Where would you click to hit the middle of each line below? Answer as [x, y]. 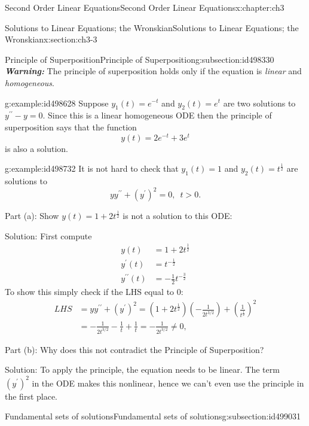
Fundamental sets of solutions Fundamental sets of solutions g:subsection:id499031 [153, 416]
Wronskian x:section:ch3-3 [51, 39]
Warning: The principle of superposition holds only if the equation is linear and [153, 71]
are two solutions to [259, 103]
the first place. [31, 396]
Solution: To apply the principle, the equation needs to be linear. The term [142, 369]
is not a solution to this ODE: [178, 216]
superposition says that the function [71, 127]
